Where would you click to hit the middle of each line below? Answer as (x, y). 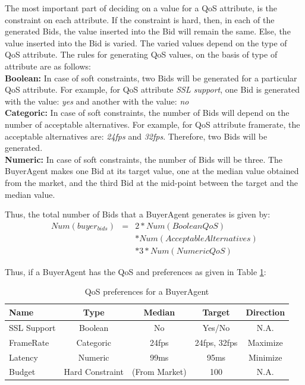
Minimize (265, 357)
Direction (265, 312)
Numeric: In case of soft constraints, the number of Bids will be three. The (144, 159)
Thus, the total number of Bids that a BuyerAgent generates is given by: (138, 214)
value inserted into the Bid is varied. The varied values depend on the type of (146, 42)
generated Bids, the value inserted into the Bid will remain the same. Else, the (148, 31)
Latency (23, 357)
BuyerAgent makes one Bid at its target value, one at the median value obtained (152, 171)
